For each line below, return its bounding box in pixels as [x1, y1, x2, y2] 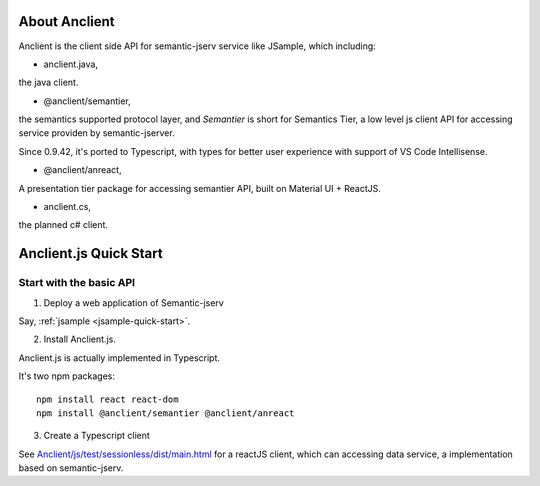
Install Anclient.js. [43, 333, 117, 345]
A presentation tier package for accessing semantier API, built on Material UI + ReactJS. [18, 182, 382, 194]
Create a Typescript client [43, 430, 150, 442]
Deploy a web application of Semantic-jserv [43, 296, 224, 309]
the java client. [18, 76, 79, 89]
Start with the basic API [18, 276, 135, 290]
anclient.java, [43, 58, 99, 70]
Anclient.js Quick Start [18, 245, 164, 262]
